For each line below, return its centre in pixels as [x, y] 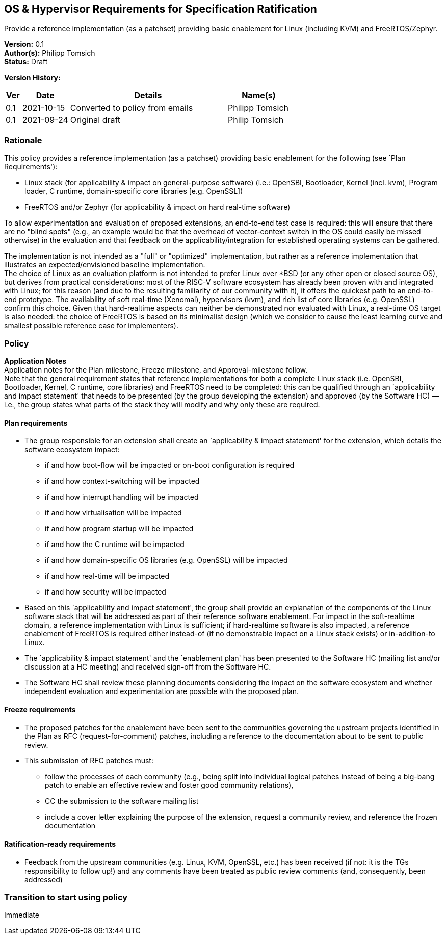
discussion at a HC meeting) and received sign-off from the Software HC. [148, 667]
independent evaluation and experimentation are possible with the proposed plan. [162, 691]
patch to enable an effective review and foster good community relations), [169, 785]
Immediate [22, 915]
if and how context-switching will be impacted [122, 481]
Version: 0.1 [24, 44]
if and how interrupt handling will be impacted [122, 497]
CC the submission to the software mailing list [122, 801]
